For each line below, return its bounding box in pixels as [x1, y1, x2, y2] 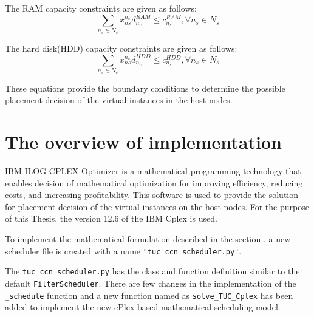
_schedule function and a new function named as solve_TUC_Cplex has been [5, 288, 293, 301]
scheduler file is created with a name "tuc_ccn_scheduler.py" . [5, 244, 242, 257]
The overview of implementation [5, 129, 282, 154]
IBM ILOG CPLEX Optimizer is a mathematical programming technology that [5, 164, 301, 177]
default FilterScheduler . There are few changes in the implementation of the [5, 276, 296, 289]
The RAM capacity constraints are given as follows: [5, 2, 197, 14]
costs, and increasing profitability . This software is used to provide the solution [5, 188, 299, 201]
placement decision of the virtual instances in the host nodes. [5, 94, 233, 106]
